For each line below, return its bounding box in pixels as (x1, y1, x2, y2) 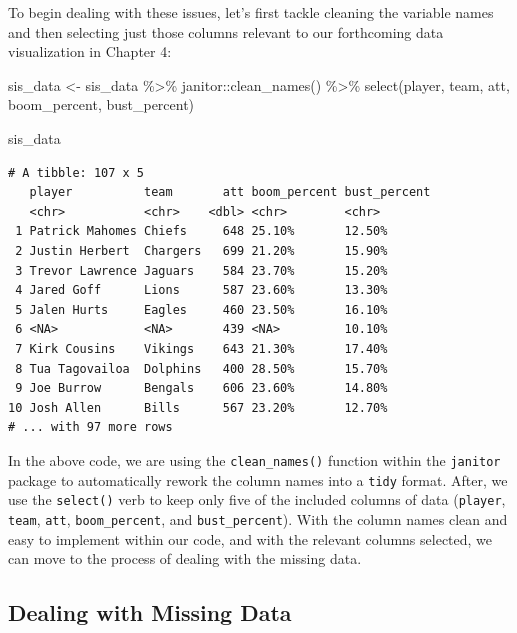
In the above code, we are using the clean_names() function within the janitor (8, 449, 501, 470)
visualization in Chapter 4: (8, 41, 172, 62)
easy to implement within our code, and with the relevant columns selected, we (8, 528, 493, 549)
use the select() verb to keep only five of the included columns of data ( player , (8, 489, 506, 510)
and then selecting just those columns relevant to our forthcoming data (8, 21, 444, 42)
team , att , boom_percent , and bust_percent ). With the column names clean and (8, 508, 508, 529)
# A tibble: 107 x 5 (8, 165, 145, 180)
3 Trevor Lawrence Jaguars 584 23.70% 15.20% (15, 263, 388, 278)
